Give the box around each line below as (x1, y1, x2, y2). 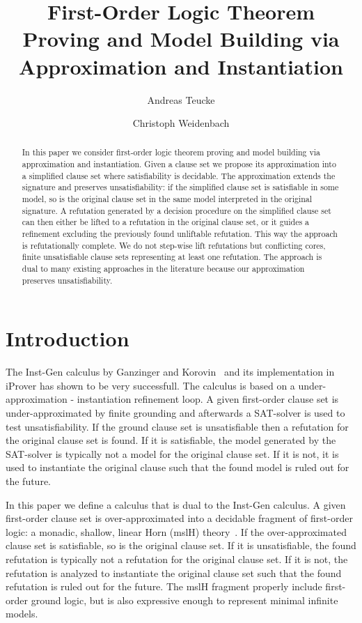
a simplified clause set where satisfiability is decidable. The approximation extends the (22, 169, 336, 181)
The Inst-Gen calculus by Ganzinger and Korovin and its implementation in (6, 364, 335, 379)
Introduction (6, 324, 129, 353)
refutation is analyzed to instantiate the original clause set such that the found (6, 565, 342, 580)
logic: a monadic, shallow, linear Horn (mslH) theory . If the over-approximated (6, 524, 347, 539)
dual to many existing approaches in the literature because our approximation (22, 263, 305, 275)
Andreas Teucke (147, 92, 215, 107)
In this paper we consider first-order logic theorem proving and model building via (22, 146, 320, 158)
